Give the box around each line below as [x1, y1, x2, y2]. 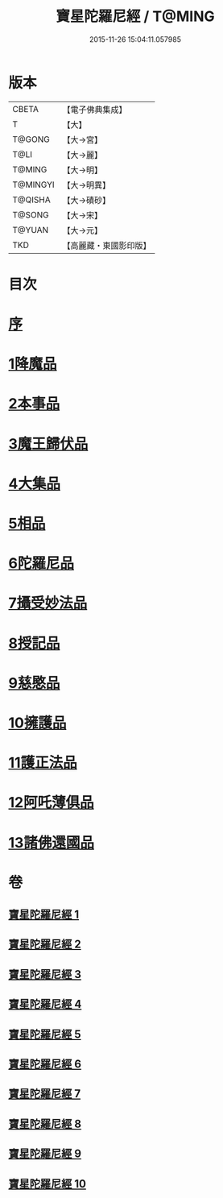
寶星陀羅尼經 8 [8, 1117, 82, 1130]
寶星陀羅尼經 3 [8, 968, 82, 981]
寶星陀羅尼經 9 [8, 1147, 82, 1161]
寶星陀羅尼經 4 [8, 997, 82, 1011]
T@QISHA [12, 194, 51, 205]
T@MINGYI [12, 179, 55, 190]
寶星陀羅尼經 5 [8, 1027, 82, 1041]
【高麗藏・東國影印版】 [62, 239, 151, 251]
